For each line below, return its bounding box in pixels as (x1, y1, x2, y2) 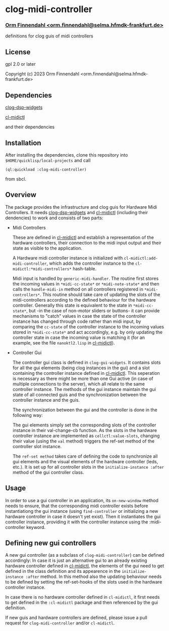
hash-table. (72, 265, 97, 271)
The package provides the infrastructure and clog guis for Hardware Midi (5, 204, 157, 210)
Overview (5, 190, 37, 199)
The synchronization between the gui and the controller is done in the (12, 407, 157, 413)
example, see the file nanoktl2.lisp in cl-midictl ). (12, 339, 115, 346)
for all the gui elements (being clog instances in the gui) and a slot (12, 365, 150, 371)
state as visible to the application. (12, 245, 82, 251)
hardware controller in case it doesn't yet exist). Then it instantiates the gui (5, 513, 161, 519)
